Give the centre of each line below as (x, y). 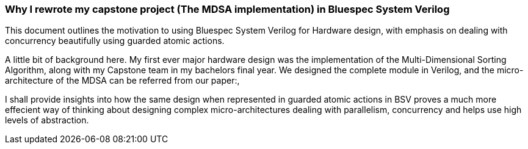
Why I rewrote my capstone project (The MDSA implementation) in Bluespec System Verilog (227, 9)
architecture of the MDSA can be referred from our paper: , (122, 81)
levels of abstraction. (47, 120)
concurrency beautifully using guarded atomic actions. (115, 41)
